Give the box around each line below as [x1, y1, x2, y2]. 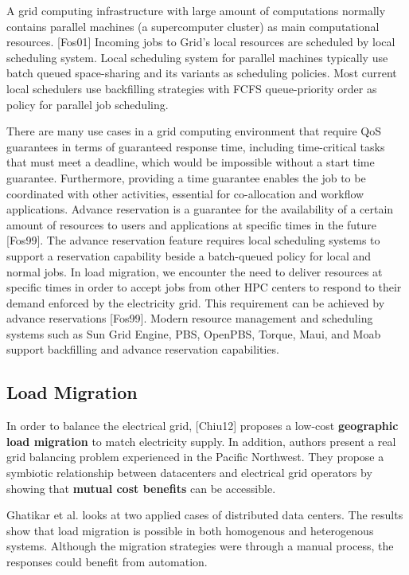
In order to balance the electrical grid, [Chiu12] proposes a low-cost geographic [6, 417, 399, 434]
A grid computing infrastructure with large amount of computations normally [6, 2, 386, 18]
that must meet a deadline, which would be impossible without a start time [6, 154, 375, 170]
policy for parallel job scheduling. [6, 96, 169, 112]
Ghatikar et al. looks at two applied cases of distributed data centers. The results [6, 507, 403, 523]
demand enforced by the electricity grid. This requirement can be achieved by [6, 294, 385, 311]
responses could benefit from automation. [6, 553, 208, 570]
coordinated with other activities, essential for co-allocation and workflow [6, 185, 364, 201]
